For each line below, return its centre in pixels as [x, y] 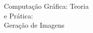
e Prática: [19, 15]
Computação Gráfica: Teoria [46, 6]
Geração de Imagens [34, 25]
